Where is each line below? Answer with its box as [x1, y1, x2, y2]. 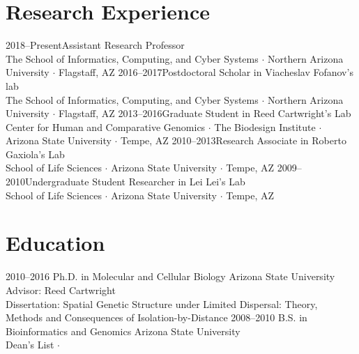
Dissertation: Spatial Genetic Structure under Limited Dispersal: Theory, [6, 296, 318, 311]
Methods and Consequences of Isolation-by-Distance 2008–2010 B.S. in [6, 310, 307, 325]
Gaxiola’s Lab [6, 146, 65, 161]
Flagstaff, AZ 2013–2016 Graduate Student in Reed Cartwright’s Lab [58, 106, 351, 121]
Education [6, 229, 105, 257]
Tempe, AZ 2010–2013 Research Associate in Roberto [121, 133, 346, 148]
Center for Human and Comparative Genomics [6, 119, 206, 134]
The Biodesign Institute [214, 119, 316, 134]
